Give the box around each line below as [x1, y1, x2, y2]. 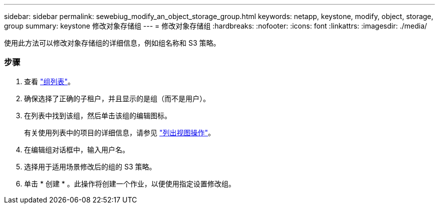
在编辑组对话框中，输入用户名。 [24, 145, 129, 154]
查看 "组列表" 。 [24, 77, 75, 86]
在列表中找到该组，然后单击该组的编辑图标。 [24, 111, 171, 120]
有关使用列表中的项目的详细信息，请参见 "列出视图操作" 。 [24, 128, 215, 137]
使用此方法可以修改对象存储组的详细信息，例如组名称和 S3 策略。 [4, 39, 221, 47]
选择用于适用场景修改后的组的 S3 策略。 [24, 162, 156, 171]
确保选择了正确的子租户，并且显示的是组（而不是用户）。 [24, 94, 210, 103]
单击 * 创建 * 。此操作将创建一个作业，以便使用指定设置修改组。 [24, 179, 236, 188]
